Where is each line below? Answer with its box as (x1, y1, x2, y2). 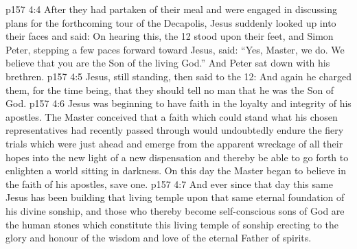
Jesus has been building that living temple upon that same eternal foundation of (5, 190, 345, 204)
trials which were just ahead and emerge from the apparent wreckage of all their (5, 136, 343, 150)
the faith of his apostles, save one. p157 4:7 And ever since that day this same (5, 176, 333, 191)
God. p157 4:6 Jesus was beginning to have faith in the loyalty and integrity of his (5, 96, 352, 110)
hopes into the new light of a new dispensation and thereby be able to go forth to (5, 150, 349, 164)
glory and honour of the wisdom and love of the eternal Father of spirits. (5, 230, 312, 245)
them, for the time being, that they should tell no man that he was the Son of (5, 82, 334, 97)
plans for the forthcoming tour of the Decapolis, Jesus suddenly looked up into (5, 15, 336, 29)
